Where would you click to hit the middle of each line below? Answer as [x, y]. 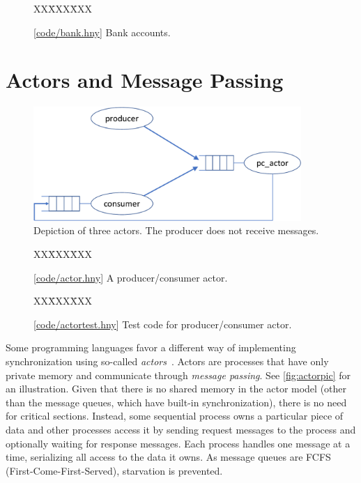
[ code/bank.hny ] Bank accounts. [102, 32]
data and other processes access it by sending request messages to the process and [181, 429]
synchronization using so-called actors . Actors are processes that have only [167, 361]
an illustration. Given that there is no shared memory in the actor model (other [176, 389]
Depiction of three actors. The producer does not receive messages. [176, 230]
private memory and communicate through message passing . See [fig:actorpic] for [178, 375]
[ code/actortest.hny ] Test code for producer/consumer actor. [163, 324]
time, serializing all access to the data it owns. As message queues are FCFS [168, 457]
